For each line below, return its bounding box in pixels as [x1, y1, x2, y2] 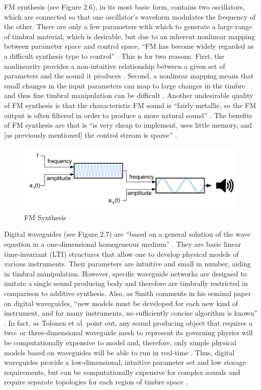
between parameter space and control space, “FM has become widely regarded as [4, 41, 254, 51]
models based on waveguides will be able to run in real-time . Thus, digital [4, 347, 235, 357]
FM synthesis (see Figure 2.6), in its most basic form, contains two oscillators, [4, 2, 245, 12]
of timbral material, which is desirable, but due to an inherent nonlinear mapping [4, 31, 255, 41]
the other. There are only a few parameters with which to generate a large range [4, 21, 252, 32]
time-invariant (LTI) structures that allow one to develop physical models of [4, 248, 239, 259]
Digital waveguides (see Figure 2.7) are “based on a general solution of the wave [4, 229, 250, 239]
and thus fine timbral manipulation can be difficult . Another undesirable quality [4, 90, 253, 101]
